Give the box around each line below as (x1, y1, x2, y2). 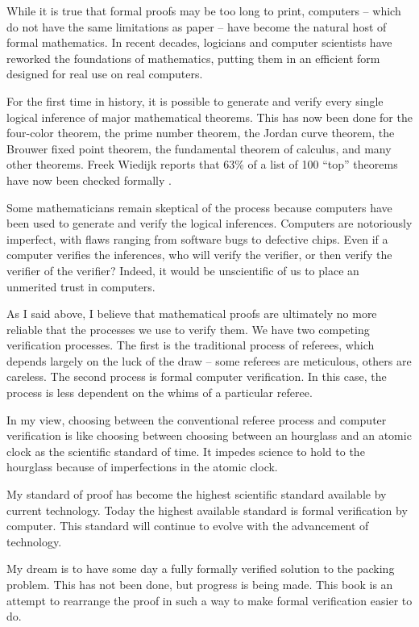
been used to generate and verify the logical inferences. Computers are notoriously (6, 215, 413, 232)
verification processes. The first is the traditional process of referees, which (6, 336, 375, 353)
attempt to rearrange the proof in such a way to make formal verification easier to (6, 591, 413, 608)
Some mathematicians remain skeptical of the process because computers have (6, 199, 392, 215)
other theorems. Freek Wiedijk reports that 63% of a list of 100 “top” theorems (6, 156, 398, 173)
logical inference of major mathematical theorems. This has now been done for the (6, 108, 413, 125)
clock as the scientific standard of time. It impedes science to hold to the (6, 442, 365, 459)
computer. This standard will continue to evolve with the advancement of (6, 517, 369, 534)
